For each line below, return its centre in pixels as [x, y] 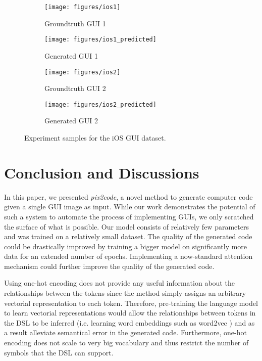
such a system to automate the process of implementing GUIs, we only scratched [129, 216]
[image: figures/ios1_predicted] [100, 40]
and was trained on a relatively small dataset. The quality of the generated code [128, 236]
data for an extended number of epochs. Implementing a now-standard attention [128, 256]
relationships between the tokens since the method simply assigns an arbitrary [125, 293]
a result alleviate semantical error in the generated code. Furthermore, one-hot [125, 332]
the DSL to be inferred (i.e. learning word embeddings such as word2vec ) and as [129, 322]
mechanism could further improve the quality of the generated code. [109, 266]
